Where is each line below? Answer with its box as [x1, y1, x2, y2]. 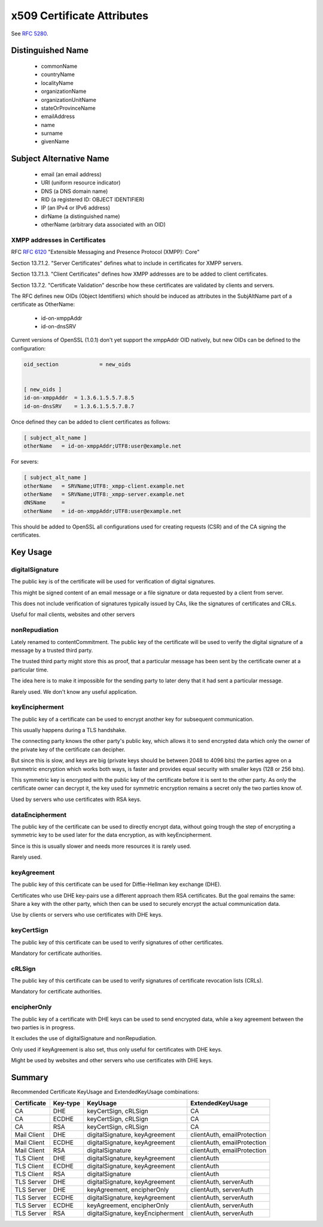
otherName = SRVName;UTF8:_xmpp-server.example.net [23, 491, 185, 497]
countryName [41, 71, 75, 78]
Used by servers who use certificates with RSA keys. [11, 796, 142, 803]
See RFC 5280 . [11, 30, 48, 37]
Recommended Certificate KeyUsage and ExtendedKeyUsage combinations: [11, 1088, 200, 1096]
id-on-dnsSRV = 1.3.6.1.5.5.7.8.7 [23, 403, 135, 410]
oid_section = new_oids [23, 361, 132, 368]
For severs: [11, 458, 39, 466]
